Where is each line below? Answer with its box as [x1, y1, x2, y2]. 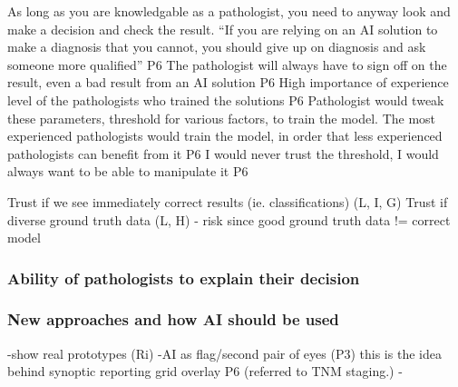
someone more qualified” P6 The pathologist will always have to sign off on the [7, 55, 447, 74]
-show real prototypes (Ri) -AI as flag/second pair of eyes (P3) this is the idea [7, 343, 442, 362]
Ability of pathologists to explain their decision [7, 266, 360, 289]
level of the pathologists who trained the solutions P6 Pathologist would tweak [7, 90, 444, 109]
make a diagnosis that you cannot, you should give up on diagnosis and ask [7, 37, 426, 56]
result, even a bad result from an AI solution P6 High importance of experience [7, 73, 449, 92]
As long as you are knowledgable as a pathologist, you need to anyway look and [7, 2, 451, 20]
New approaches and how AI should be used [7, 308, 339, 331]
